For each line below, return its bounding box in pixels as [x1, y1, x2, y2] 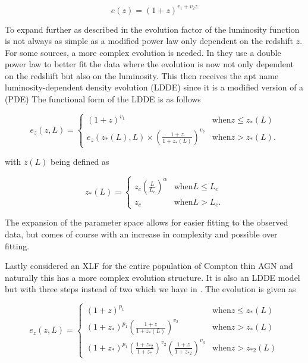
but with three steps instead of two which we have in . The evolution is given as [5, 283, 296, 295]
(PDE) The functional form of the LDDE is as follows [5, 93, 201, 105]
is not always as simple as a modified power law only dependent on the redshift [5, 35, 294, 47]
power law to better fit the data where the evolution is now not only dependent [5, 58, 294, 70]
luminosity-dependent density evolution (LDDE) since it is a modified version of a [5, 81, 304, 93]
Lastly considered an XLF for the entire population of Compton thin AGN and [5, 259, 293, 272]
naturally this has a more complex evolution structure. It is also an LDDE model [5, 271, 300, 283]
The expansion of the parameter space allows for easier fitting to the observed [5, 216, 288, 229]
